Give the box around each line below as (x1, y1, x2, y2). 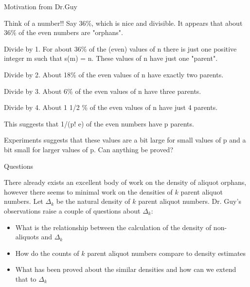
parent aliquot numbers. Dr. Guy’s (138, 196, 241, 206)
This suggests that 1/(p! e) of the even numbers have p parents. (4, 118, 194, 128)
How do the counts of (15, 248, 79, 258)
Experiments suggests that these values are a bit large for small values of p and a (4, 135, 246, 145)
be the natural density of (56, 196, 130, 206)
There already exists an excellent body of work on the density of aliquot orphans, (4, 177, 247, 187)
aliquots (15, 232, 39, 242)
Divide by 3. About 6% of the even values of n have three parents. (4, 86, 201, 96)
